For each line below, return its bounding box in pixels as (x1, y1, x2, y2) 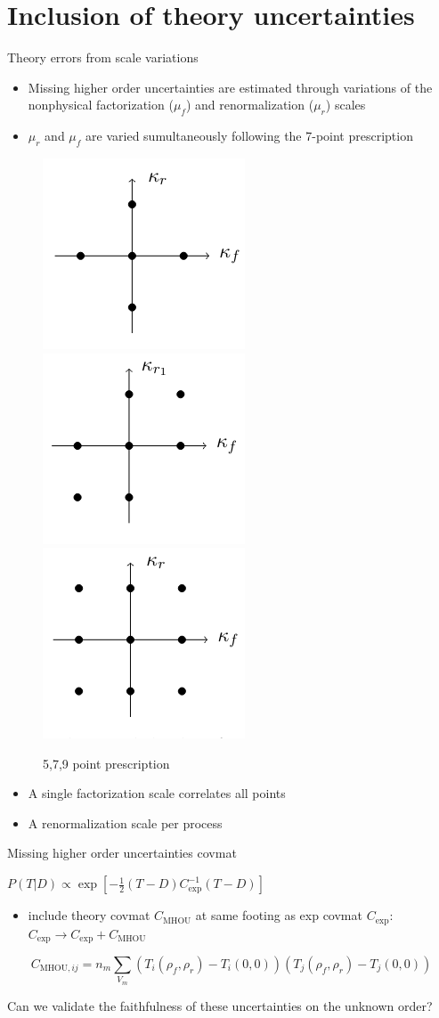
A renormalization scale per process (28, 813, 223, 832)
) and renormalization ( (185, 95, 314, 114)
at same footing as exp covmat (195, 906, 362, 924)
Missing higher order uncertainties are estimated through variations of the (28, 77, 433, 96)
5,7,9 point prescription (43, 753, 170, 772)
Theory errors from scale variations (7, 48, 199, 67)
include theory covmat (28, 906, 150, 924)
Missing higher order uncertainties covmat (7, 843, 237, 862)
